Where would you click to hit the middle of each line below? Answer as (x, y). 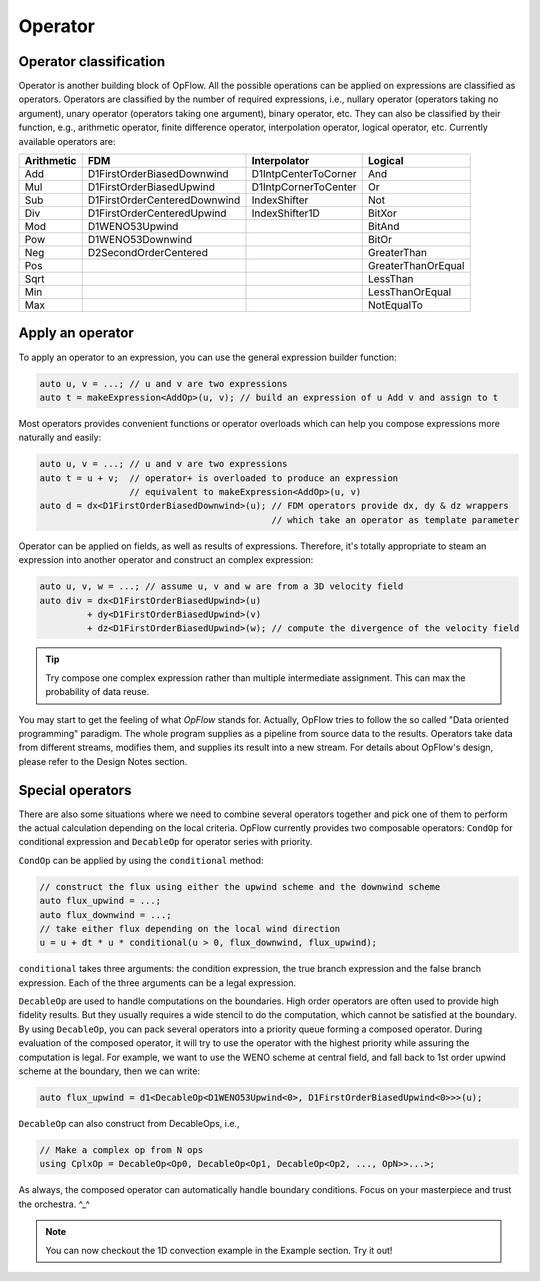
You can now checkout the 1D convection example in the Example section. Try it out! (219, 1250)
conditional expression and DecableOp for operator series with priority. (165, 842)
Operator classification (92, 61)
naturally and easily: (60, 437)
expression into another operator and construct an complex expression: (166, 560)
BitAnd (384, 227)
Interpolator (280, 161)
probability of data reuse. (97, 692)
